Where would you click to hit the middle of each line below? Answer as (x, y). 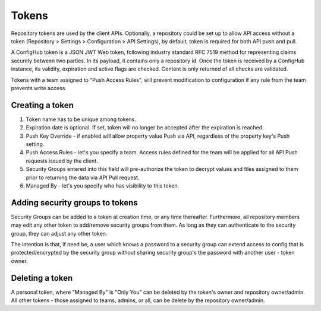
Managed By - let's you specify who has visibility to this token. (103, 185)
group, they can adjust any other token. (59, 233)
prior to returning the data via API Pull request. (83, 177)
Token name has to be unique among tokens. (81, 119)
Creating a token (42, 105)
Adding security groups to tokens (74, 203)
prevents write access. (39, 88)
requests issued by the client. (62, 161)
